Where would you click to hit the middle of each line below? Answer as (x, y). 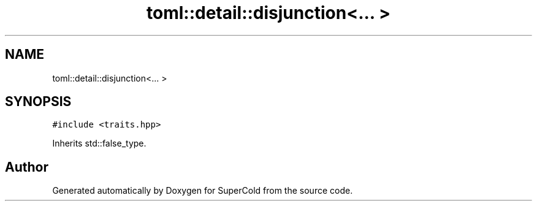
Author (27, 167)
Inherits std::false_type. (99, 143)
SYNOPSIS (38, 102)
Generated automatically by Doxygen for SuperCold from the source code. (203, 191)
